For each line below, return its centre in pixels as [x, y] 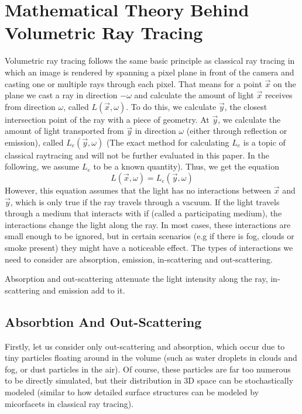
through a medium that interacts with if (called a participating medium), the [143, 213]
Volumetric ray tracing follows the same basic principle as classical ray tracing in [150, 61]
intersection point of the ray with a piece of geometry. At [107, 119]
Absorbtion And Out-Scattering [103, 321]
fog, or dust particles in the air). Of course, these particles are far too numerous [148, 369]
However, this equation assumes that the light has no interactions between [138, 190]
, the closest [246, 106]
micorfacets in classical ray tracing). [69, 403]
